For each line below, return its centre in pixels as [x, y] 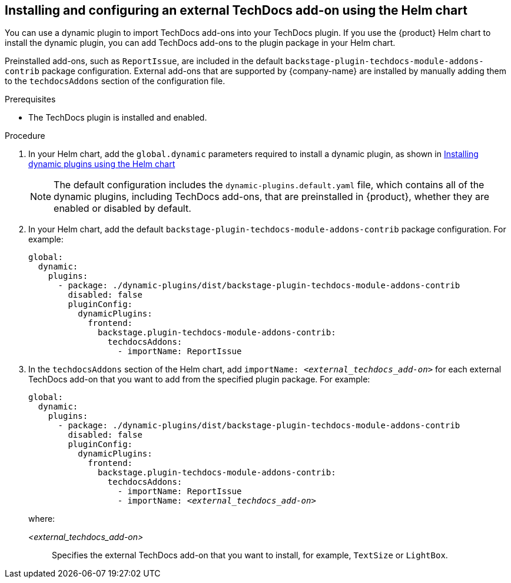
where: [42, 519]
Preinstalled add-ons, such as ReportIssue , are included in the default [144, 61]
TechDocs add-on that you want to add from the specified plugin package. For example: [199, 379]
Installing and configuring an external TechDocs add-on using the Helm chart [236, 10]
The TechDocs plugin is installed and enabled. [118, 118]
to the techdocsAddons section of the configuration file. [115, 81]
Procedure [25, 136]
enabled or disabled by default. [122, 209]
